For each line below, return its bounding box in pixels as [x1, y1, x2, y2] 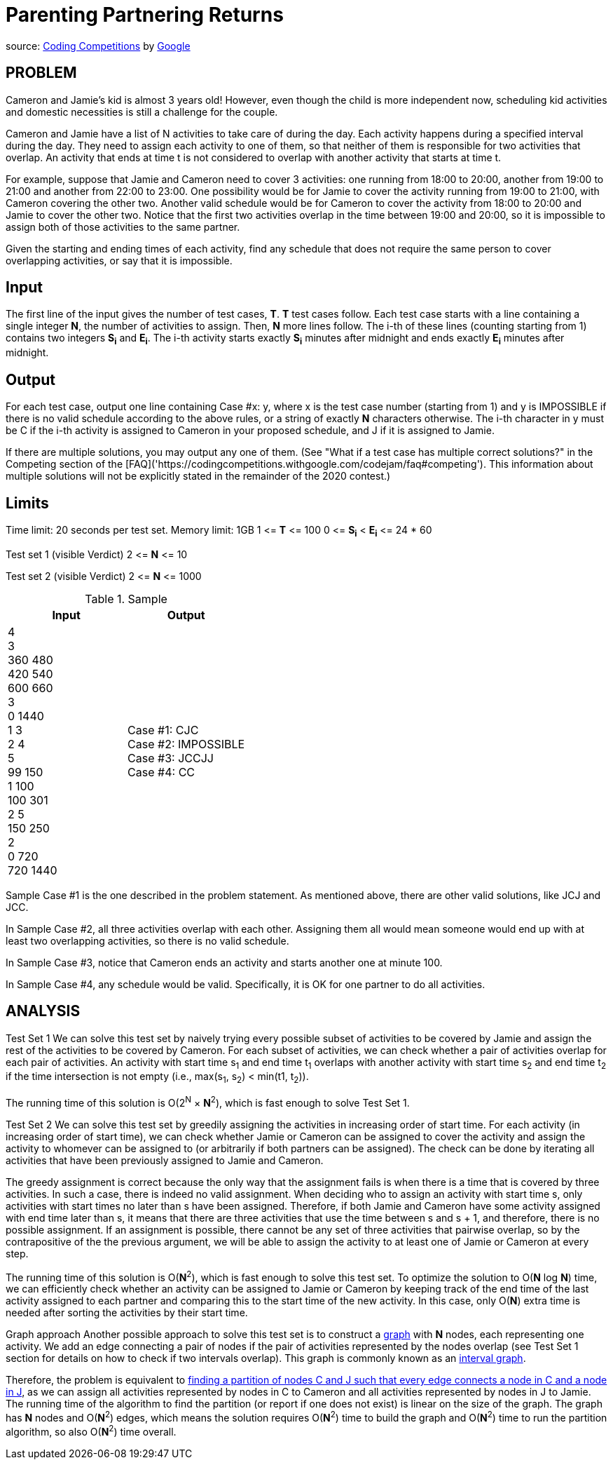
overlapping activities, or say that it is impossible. [6, 254, 233, 266]
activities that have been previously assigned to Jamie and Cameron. [6, 1154, 324, 1166]
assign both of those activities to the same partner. [6, 220, 240, 233]
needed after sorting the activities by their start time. [6, 1307, 248, 1319]
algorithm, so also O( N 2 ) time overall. [6, 1424, 177, 1438]
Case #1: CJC [128, 722, 199, 737]
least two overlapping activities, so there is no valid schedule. [6, 934, 289, 947]
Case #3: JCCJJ [128, 750, 214, 765]
